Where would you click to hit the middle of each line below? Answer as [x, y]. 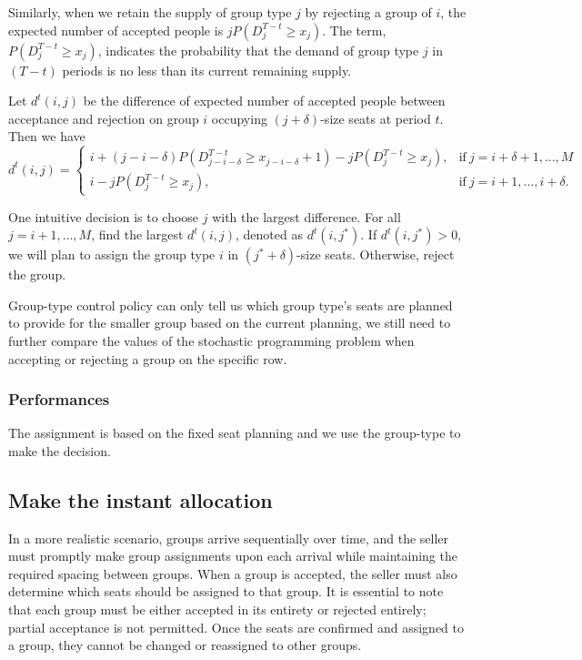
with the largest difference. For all [306, 216]
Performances [59, 399]
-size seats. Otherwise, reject [376, 254]
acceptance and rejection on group [104, 118]
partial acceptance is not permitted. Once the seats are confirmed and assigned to [236, 627]
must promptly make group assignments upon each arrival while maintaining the [233, 556]
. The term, [354, 30]
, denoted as [269, 234]
